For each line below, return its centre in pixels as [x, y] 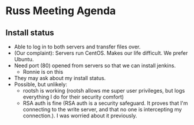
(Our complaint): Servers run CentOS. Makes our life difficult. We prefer [101, 53]
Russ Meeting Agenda [61, 11]
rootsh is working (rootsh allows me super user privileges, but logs [104, 91]
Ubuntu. [24, 59]
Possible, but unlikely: [40, 84]
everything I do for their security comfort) [73, 97]
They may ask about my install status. [60, 78]
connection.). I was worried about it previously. [80, 116]
